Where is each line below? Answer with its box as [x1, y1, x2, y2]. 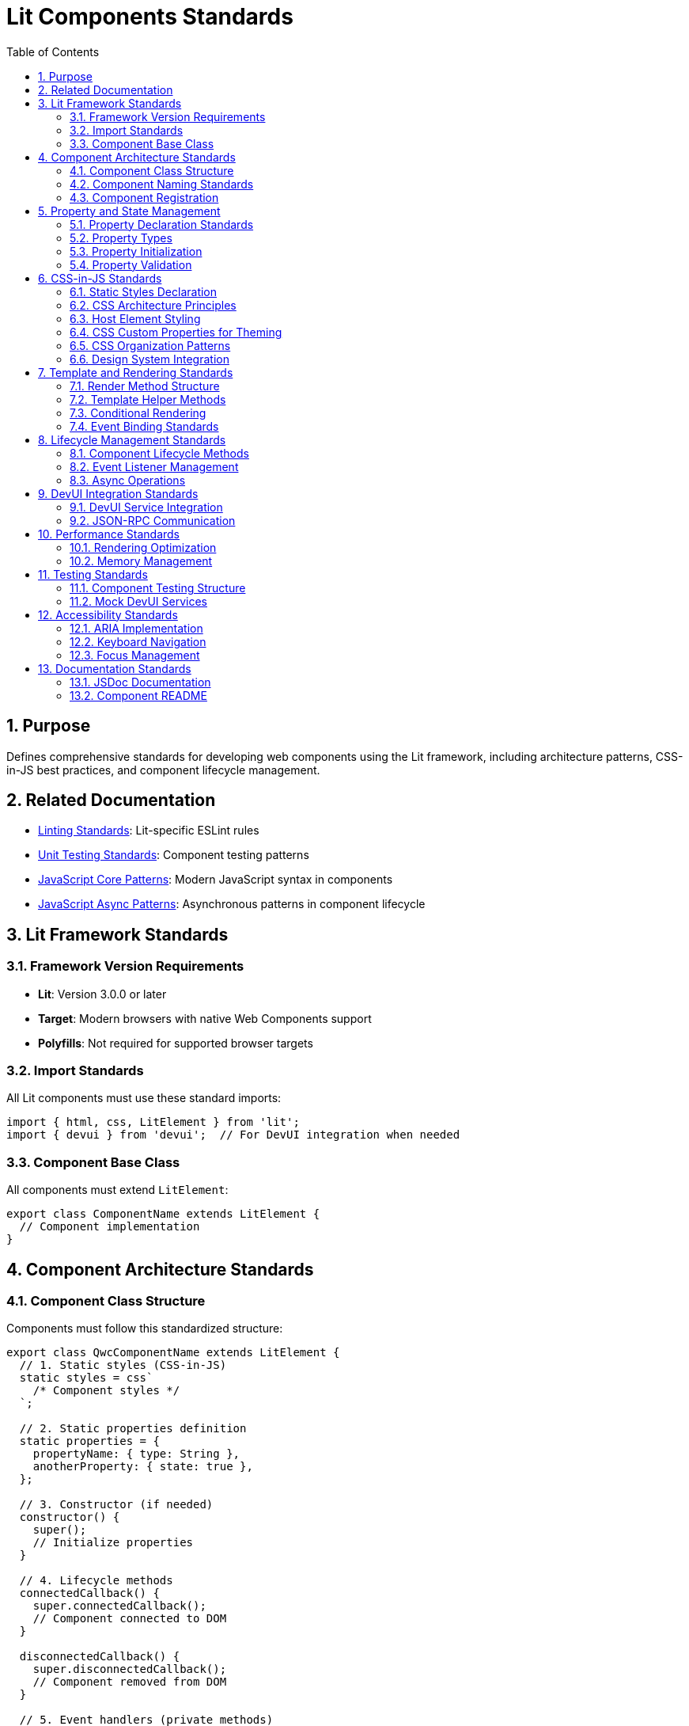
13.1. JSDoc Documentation [70, 675, 211, 689]
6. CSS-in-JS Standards [38, 271, 162, 285]
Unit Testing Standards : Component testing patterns [38, 848, 309, 862]
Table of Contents [6, 44, 100, 59]
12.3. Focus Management [70, 648, 200, 662]
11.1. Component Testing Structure [70, 580, 246, 595]
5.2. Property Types [70, 230, 172, 245]
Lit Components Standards [6, 3, 293, 30]
